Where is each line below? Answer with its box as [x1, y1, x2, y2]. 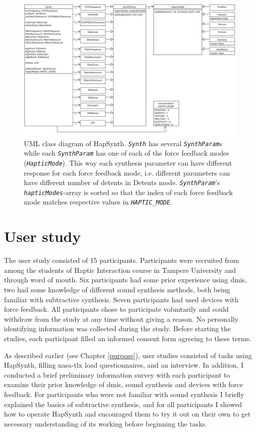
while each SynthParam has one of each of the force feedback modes [24, 148, 230, 158]
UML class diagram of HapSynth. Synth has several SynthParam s [24, 138, 223, 148]
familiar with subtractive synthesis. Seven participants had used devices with [4, 294, 239, 304]
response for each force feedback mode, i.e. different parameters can [24, 167, 230, 178]
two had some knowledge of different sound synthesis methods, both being [4, 284, 230, 295]
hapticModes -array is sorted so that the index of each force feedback [24, 187, 233, 197]
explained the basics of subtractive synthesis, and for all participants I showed [4, 399, 242, 409]
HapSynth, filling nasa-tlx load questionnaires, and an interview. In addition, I [4, 360, 244, 370]
